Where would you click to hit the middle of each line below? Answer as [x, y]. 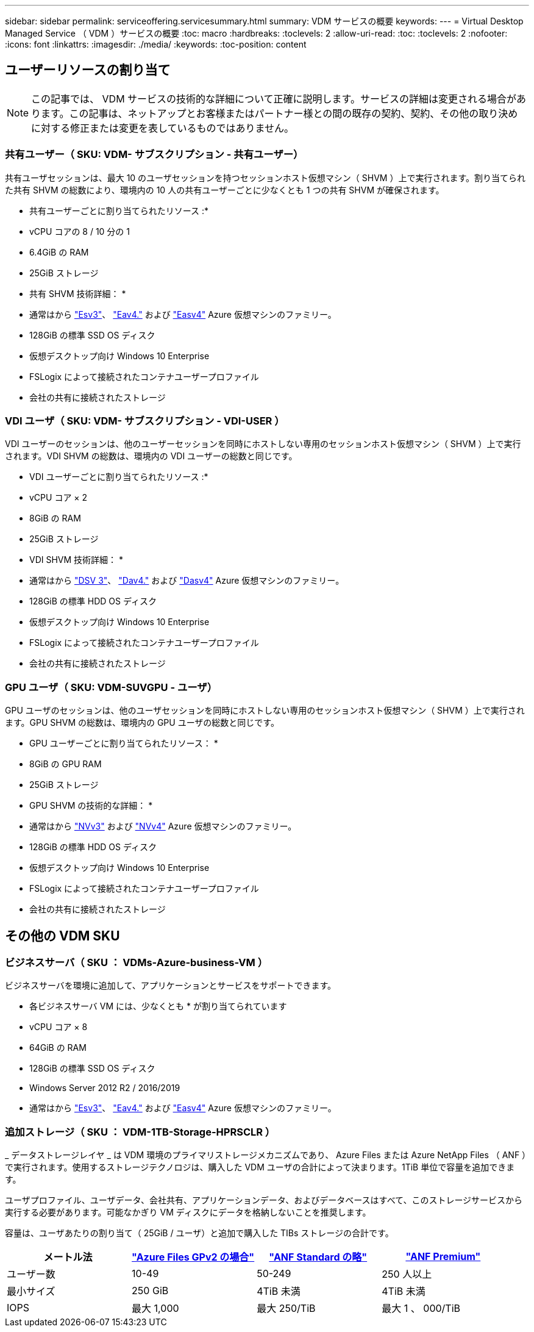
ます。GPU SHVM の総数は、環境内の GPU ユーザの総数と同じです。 [142, 723]
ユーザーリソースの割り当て [88, 70]
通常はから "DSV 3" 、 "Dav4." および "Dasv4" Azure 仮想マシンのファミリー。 [187, 581]
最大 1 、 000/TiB [421, 1309]
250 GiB [150, 1291]
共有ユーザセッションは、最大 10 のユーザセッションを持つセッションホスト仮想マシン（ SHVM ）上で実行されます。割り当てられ [265, 177]
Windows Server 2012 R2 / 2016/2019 [105, 1088]
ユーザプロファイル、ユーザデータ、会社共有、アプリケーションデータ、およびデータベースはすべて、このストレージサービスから [264, 1200]
